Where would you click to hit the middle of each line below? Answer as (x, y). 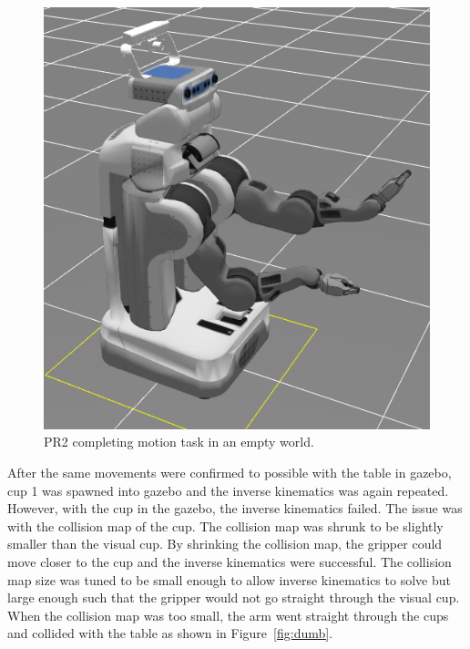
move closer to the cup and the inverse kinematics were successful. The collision (230, 561)
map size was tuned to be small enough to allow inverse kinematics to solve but (229, 579)
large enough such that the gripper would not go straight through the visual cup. (234, 597)
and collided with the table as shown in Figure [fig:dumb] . (170, 633)
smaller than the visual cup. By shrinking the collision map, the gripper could (225, 544)
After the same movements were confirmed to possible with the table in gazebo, (230, 473)
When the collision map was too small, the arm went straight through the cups (228, 615)
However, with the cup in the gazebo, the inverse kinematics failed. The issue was (235, 508)
